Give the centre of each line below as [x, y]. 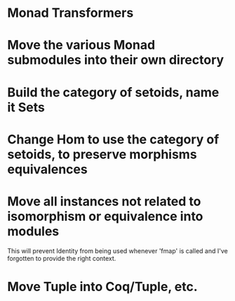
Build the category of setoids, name [113, 92]
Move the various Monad [81, 45]
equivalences [47, 169]
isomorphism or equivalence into [105, 216]
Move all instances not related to [104, 201]
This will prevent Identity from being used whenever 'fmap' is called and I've [117, 250]
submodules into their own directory [116, 60]
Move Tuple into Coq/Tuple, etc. [102, 287]
